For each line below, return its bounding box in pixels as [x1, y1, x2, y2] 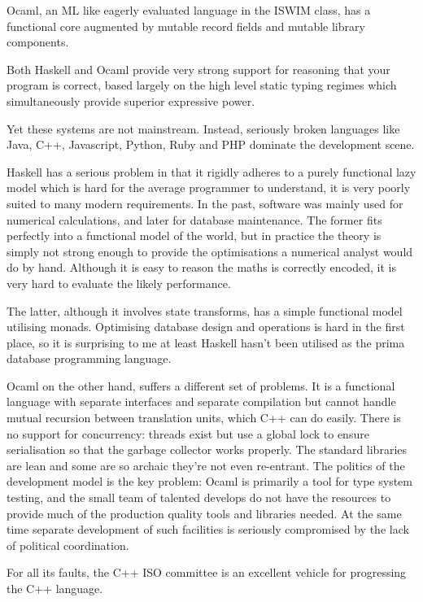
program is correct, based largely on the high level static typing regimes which [7, 76, 397, 94]
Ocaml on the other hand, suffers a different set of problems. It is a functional [7, 377, 395, 394]
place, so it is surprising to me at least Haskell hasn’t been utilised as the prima [7, 334, 405, 351]
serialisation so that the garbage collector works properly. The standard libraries [7, 441, 407, 458]
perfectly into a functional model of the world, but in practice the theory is [7, 227, 382, 244]
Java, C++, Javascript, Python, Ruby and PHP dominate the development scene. [7, 136, 415, 153]
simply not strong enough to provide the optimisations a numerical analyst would [7, 242, 413, 260]
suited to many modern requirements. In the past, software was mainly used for [7, 194, 403, 212]
